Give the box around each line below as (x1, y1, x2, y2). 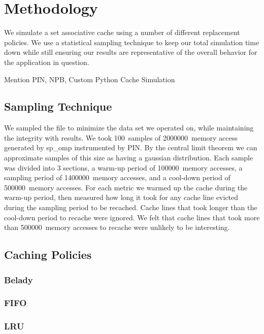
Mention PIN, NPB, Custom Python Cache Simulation (4, 74, 175, 84)
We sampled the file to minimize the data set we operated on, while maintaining (4, 122, 254, 133)
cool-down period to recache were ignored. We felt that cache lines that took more (4, 212, 260, 222)
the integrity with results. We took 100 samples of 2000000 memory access (4, 132, 238, 143)
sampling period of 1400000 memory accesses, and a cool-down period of (4, 172, 230, 183)
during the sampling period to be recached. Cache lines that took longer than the (4, 202, 257, 213)
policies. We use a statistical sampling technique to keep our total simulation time (4, 37, 259, 47)
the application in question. (4, 56, 89, 67)
